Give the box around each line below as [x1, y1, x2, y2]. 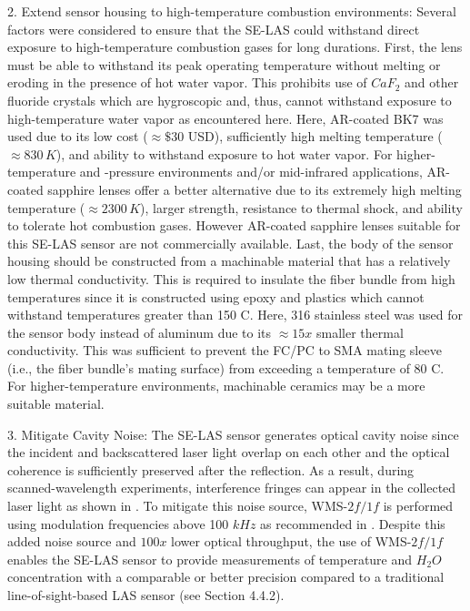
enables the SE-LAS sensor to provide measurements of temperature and [7, 549, 413, 568]
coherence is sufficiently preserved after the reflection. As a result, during [7, 460, 415, 479]
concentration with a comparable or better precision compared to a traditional [7, 567, 445, 586]
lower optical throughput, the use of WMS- [171, 532, 412, 551]
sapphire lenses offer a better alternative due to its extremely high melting [47, 179, 462, 199]
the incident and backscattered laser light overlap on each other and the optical [7, 443, 450, 462]
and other [405, 73, 459, 92]
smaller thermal [316, 322, 404, 341]
